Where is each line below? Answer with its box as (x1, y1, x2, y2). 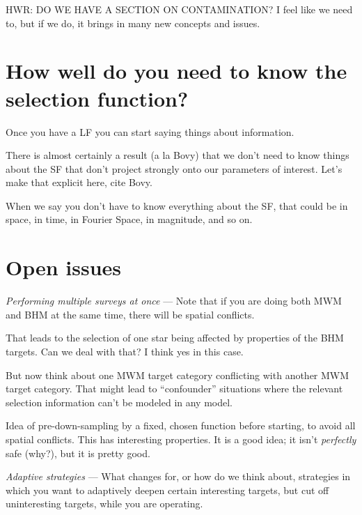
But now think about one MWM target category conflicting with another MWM (6, 367, 349, 382)
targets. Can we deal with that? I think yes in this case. (6, 344, 244, 358)
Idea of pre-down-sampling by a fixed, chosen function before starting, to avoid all (6, 418, 356, 433)
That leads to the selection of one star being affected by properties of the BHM (6, 330, 344, 345)
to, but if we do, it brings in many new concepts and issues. (6, 15, 260, 30)
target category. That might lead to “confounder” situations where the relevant (6, 381, 343, 396)
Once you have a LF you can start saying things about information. (6, 124, 294, 139)
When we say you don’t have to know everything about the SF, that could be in (6, 198, 348, 213)
